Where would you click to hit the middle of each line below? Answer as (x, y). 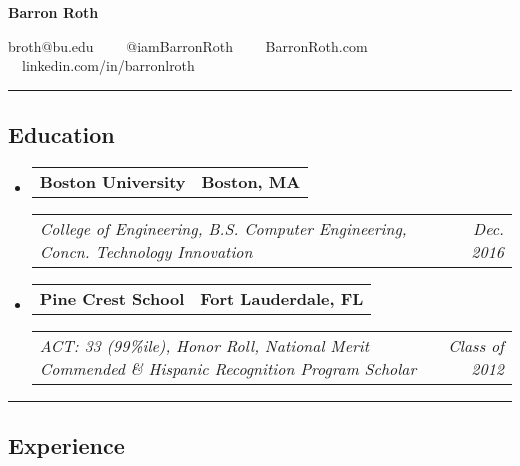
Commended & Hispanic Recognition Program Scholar (228, 368)
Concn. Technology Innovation (146, 251)
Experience (66, 445)
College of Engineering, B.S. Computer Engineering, (223, 228)
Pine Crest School (112, 298)
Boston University (112, 181)
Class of (476, 345)
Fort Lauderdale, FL (282, 298)
